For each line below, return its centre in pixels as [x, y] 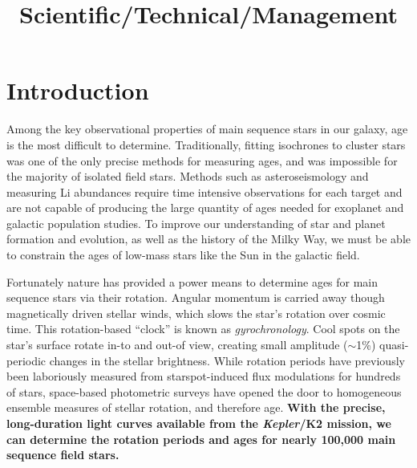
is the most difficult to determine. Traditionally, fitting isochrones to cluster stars [206, 144]
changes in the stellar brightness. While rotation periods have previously [227, 360]
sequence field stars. [63, 455]
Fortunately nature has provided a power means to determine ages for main [192, 281]
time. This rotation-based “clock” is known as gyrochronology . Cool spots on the [203, 329]
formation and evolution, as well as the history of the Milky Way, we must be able [208, 239]
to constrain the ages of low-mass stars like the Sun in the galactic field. [183, 255]
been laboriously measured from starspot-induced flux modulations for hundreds [204, 376]
